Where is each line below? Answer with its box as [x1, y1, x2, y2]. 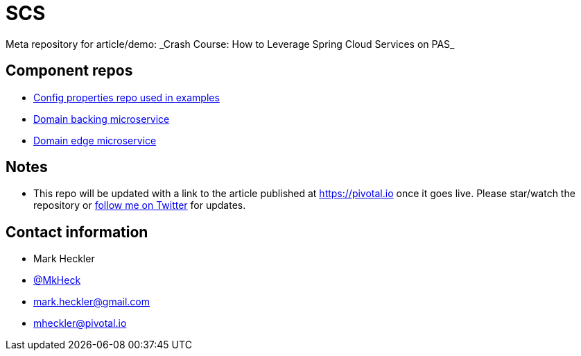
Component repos [6, 62, 133, 80]
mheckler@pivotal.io [33, 317, 127, 330]
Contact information [6, 223, 148, 241]
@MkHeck [33, 274, 81, 287]
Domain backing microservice [33, 112, 170, 125]
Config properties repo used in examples [33, 91, 220, 103]
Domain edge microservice [33, 134, 157, 146]
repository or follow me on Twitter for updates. [33, 199, 246, 212]
